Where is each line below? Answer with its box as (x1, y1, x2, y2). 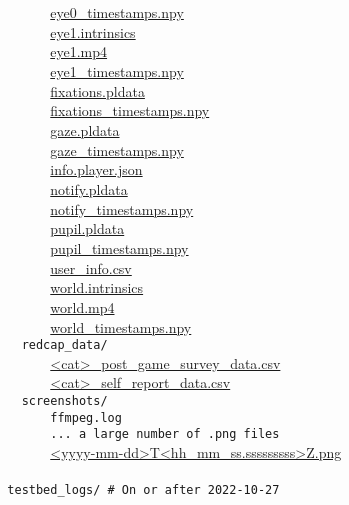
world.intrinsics (50, 277, 144, 298)
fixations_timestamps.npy (50, 100, 210, 121)
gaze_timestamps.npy (50, 139, 184, 160)
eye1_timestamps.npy (50, 60, 184, 81)
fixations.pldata (50, 80, 145, 101)
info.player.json (50, 159, 143, 180)
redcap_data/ (21, 338, 108, 353)
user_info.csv (50, 257, 132, 278)
